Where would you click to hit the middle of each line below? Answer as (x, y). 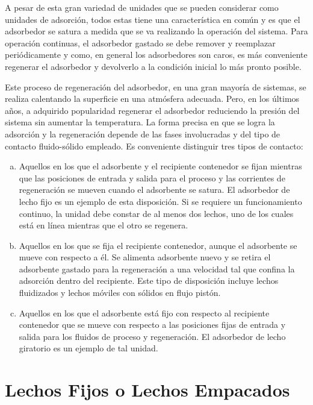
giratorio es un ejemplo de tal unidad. (88, 348)
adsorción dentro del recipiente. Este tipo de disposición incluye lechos (149, 281)
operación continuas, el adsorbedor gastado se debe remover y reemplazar (140, 42)
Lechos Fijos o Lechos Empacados (147, 390)
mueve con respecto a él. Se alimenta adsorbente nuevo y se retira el (145, 257)
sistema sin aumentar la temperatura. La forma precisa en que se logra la (140, 122)
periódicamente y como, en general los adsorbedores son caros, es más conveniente (156, 55)
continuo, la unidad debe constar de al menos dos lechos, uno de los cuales (156, 213)
